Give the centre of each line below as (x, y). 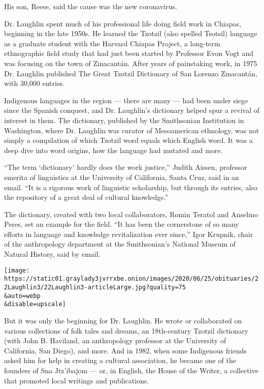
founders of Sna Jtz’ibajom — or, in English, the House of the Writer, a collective (131, 370)
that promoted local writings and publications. (77, 380)
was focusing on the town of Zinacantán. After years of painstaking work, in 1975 (131, 63)
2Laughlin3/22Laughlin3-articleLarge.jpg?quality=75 (95, 287)
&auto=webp (22, 296)
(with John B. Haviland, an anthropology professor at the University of (115, 340)
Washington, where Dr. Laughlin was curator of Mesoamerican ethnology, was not (132, 130)
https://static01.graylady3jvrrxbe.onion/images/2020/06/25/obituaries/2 (131, 279)
